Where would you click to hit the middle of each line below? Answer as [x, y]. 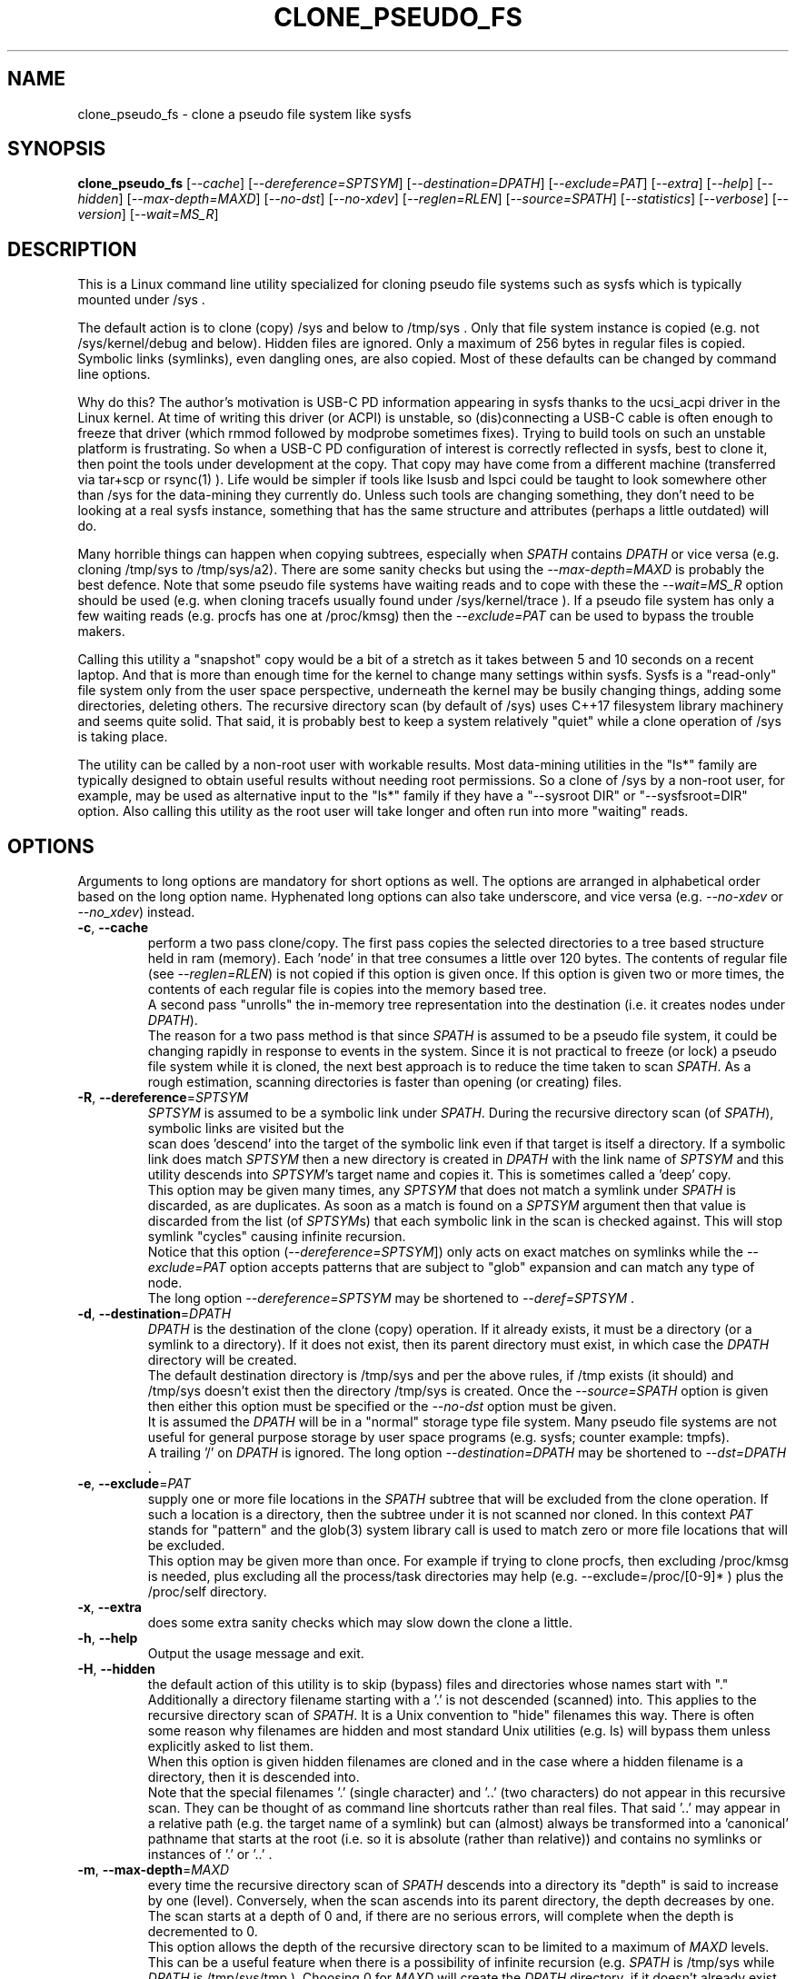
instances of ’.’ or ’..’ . [210, 1855]
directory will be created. [222, 1360]
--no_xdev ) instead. [136, 912]
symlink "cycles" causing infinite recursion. [277, 1237]
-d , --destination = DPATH [154, 1314]
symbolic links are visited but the [246, 1129]
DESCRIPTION [72, 249]
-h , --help [108, 1638]
